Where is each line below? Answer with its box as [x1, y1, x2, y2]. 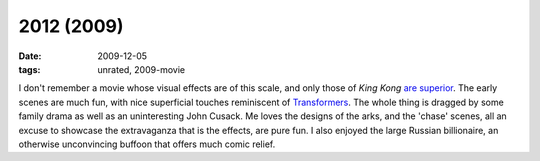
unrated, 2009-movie [97, 63, 185, 75]
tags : [18, 63, 41, 75]
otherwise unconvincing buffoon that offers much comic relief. [18, 138, 276, 150]
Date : [18, 50, 42, 62]
